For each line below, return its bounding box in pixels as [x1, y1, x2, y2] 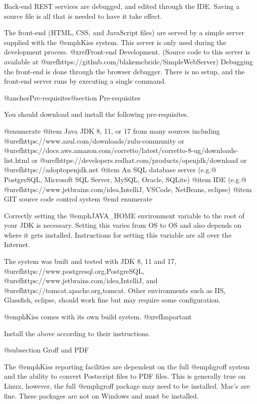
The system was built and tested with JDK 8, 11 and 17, [4, 256, 176, 266]
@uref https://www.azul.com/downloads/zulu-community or [4, 135, 185, 146]
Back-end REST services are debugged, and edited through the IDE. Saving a [4, 1, 240, 11]
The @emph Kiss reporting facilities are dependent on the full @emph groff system [4, 361, 250, 371]
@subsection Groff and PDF [4, 345, 89, 355]
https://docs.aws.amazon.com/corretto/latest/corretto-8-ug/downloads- [21, 145, 238, 155]
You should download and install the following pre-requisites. [4, 109, 189, 119]
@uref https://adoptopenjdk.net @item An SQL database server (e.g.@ [4, 164, 216, 175]
